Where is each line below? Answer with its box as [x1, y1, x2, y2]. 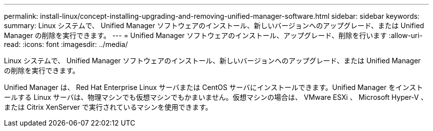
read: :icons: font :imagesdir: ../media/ [4, 40, 128, 48]
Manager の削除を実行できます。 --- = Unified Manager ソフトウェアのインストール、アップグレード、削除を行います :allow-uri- [4, 31, 423, 40]
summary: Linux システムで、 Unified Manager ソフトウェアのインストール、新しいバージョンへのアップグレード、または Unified [4, 21, 424, 30]
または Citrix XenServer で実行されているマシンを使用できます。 [4, 103, 213, 111]
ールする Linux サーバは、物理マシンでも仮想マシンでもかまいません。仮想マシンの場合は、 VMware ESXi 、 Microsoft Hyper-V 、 [4, 93, 428, 101]
